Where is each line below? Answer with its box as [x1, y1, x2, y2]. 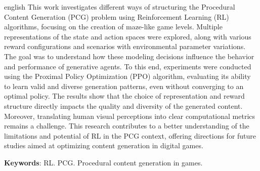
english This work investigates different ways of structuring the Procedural [4, 2, 235, 12]
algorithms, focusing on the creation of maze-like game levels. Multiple [4, 21, 223, 32]
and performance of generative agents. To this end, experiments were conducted [4, 61, 251, 71]
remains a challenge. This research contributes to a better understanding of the [4, 120, 249, 131]
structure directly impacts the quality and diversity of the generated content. [4, 100, 243, 111]
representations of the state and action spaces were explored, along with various [4, 31, 251, 41]
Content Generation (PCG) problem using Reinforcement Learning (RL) [4, 11, 229, 22]
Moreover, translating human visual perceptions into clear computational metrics [4, 110, 255, 121]
